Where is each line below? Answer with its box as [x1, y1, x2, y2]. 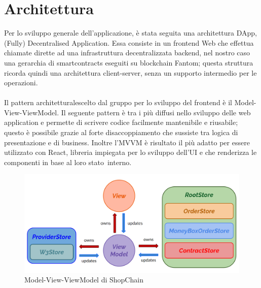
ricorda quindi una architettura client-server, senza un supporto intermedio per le [4, 67, 257, 78]
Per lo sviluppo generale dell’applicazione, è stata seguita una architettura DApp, [4, 27, 257, 38]
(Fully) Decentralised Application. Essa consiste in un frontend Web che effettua [4, 37, 254, 48]
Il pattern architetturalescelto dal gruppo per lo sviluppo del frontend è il [4, 97, 233, 108]
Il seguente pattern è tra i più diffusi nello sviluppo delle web [61, 107, 251, 117]
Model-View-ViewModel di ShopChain [24, 274, 143, 285]
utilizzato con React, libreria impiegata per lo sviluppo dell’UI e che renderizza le [4, 147, 257, 157]
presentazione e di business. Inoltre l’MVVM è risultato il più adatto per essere [4, 137, 250, 147]
